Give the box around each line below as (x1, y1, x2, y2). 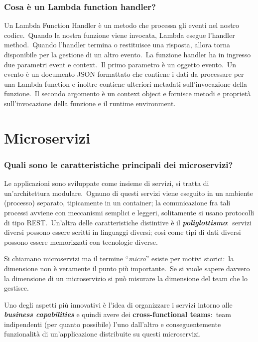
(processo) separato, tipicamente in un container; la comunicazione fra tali (4, 197, 231, 208)
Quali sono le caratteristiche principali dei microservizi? (4, 158, 233, 171)
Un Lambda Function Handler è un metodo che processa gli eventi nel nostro (4, 20, 240, 30)
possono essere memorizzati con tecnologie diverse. (4, 236, 158, 247)
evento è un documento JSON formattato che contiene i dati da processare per (4, 69, 244, 79)
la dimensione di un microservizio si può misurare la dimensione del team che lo (4, 273, 248, 283)
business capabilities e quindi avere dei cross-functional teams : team (4, 309, 231, 320)
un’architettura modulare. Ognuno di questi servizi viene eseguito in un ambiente (4, 187, 253, 198)
